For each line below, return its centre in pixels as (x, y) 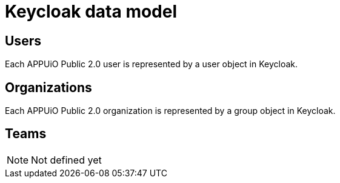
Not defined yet (66, 160)
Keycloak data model (91, 12)
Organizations (48, 87)
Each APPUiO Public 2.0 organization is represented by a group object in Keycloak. (170, 111)
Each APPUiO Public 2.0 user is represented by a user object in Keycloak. (152, 64)
